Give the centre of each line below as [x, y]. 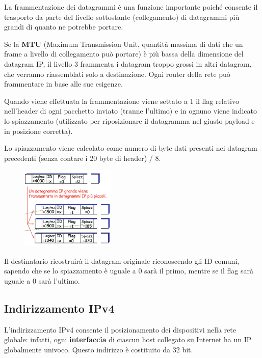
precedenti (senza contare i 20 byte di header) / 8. [83, 158]
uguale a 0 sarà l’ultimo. [42, 280]
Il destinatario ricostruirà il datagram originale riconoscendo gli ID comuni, [122, 260]
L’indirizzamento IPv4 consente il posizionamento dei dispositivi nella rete [120, 329]
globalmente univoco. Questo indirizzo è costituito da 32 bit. [99, 349]
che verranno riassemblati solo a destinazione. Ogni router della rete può [117, 74]
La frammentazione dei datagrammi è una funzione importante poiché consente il [131, 7]
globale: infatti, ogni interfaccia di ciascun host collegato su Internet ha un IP [128, 339]
